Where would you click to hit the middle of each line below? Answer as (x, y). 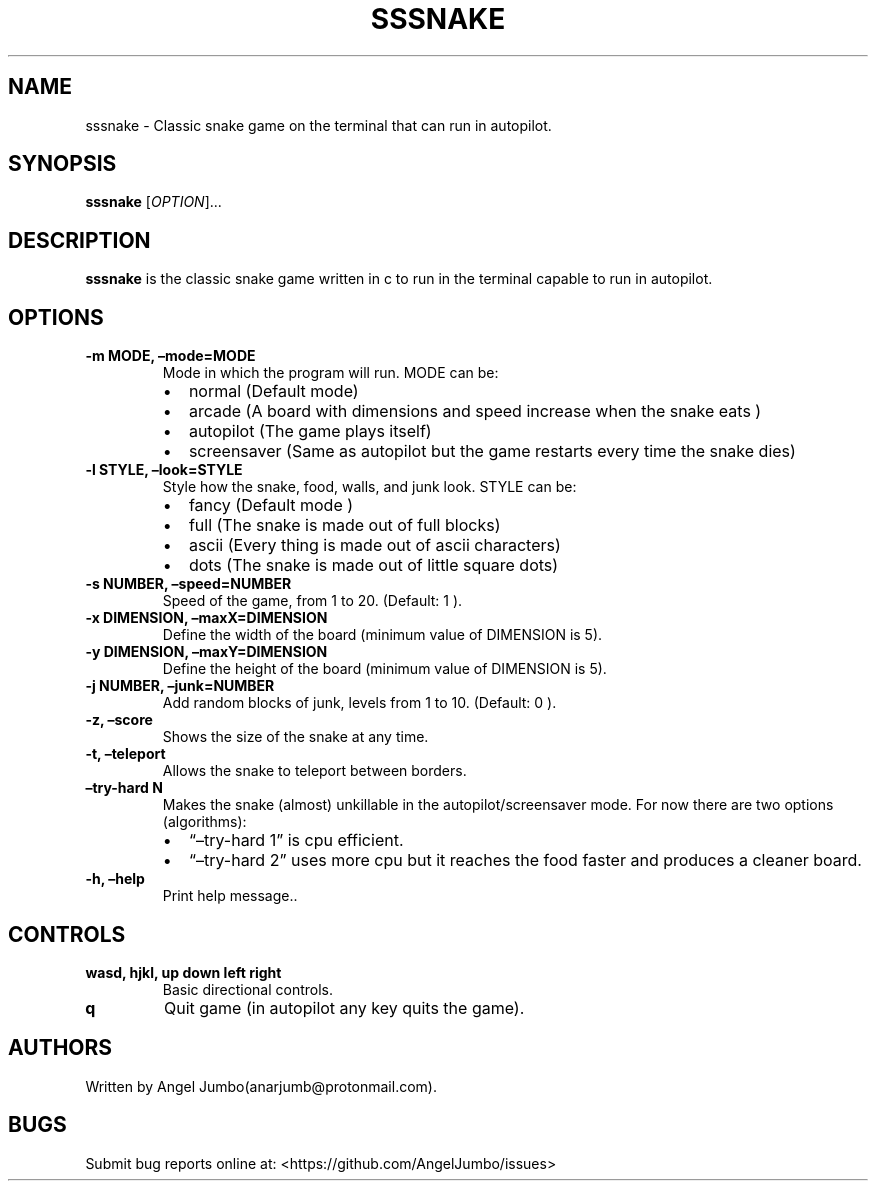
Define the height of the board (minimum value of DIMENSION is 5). (384, 669)
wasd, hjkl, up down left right (183, 972)
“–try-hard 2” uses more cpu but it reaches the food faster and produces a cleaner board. (525, 860)
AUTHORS (60, 1048)
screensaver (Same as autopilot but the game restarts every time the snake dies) (492, 451)
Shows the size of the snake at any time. (295, 737)
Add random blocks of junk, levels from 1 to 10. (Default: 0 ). (359, 703)
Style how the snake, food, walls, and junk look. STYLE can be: (369, 487)
